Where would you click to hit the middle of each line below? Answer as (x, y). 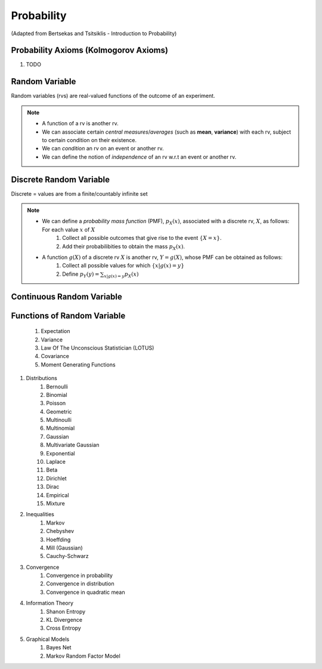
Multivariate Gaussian (73, 445)
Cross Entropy (64, 628)
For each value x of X (69, 229)
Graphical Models (48, 639)
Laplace (56, 462)
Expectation (55, 331)
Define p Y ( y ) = (81, 275)
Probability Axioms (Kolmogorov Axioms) (89, 50)
